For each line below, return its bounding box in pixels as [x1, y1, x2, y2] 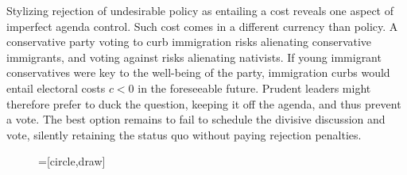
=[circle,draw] [38, 153, 106, 169]
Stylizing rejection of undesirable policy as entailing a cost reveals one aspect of [6, 2, 393, 18]
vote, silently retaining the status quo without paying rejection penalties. [6, 126, 362, 143]
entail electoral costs [6, 79, 106, 96]
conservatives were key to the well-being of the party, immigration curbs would [6, 64, 390, 81]
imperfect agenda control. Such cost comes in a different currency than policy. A [6, 17, 398, 34]
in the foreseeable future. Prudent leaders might [138, 79, 371, 96]
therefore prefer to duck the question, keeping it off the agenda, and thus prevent [6, 95, 401, 112]
